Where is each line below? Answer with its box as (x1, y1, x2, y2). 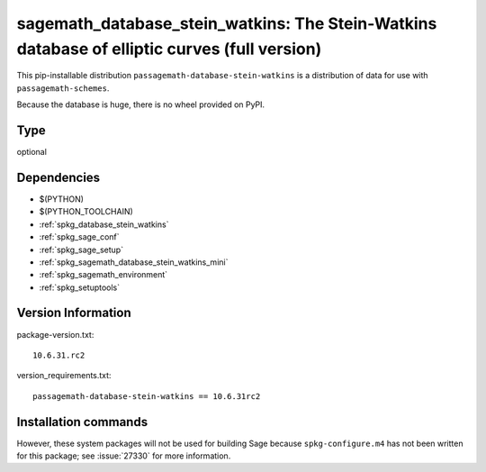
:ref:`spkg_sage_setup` (39, 244, 124, 255)
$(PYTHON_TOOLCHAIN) (39, 206, 134, 217)
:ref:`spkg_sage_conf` (39, 231, 121, 242)
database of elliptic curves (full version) (16, 39, 322, 59)
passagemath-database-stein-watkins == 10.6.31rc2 (32, 391, 261, 401)
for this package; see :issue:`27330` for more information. (16, 450, 231, 461)
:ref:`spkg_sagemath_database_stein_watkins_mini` (39, 257, 229, 268)
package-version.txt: (16, 329, 94, 340)
